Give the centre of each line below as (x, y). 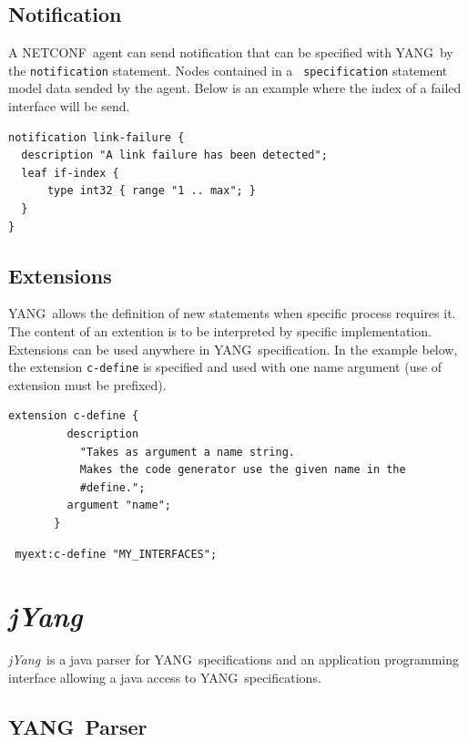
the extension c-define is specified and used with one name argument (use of (225, 367)
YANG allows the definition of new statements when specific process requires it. (232, 313)
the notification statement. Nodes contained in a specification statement (228, 70)
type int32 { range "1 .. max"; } (152, 191)
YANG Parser (78, 726)
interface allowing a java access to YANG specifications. (165, 677)
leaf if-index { (70, 173)
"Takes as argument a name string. (187, 452)
